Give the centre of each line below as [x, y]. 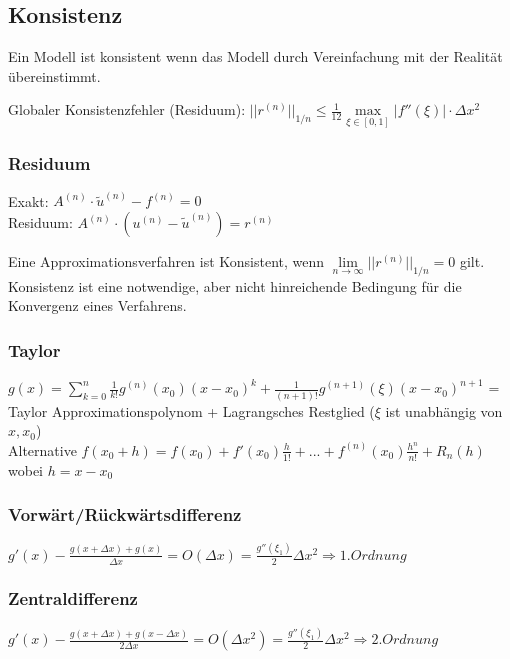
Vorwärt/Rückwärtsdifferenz [125, 514]
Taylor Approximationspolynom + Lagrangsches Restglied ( [191, 410]
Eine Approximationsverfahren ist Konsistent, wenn [166, 261]
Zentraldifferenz [73, 598]
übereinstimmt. [54, 75]
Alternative [42, 449]
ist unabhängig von [444, 410]
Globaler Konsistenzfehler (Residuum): [127, 109]
